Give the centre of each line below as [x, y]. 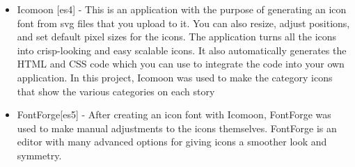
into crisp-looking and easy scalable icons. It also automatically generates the [182, 50]
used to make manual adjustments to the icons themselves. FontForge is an [177, 128]
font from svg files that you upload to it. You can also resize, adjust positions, [183, 23]
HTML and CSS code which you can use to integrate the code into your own [181, 64]
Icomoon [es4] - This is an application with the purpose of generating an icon [182, 9]
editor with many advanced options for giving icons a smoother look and [172, 142]
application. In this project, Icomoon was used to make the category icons [175, 77]
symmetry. [39, 155]
